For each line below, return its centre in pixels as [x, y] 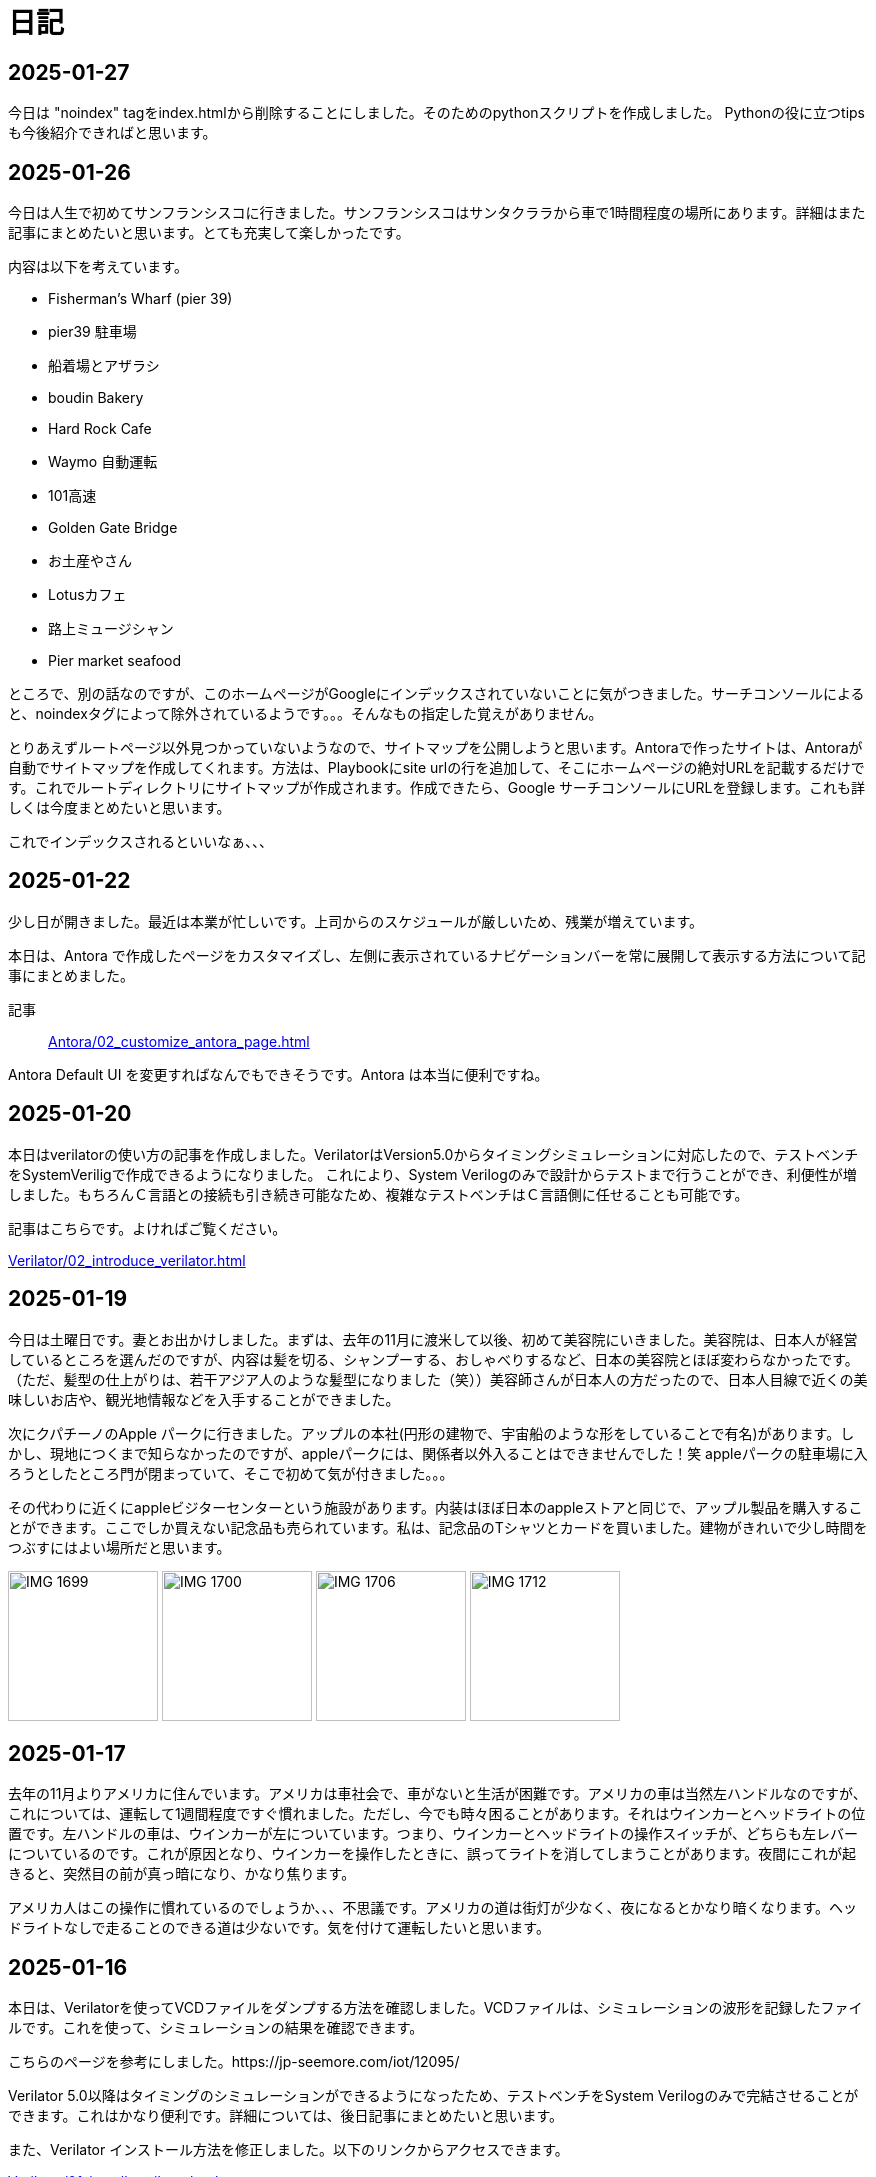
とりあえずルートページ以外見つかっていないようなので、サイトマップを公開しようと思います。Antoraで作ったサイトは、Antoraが [435, 748]
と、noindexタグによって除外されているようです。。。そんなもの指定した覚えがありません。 [305, 714]
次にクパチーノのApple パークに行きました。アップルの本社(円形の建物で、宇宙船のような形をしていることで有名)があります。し [431, 1433]
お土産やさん [90, 561]
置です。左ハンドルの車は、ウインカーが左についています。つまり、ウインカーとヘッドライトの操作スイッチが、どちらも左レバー [433, 1834]
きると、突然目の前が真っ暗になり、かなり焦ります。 [182, 1874]
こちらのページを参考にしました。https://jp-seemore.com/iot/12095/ [234, 2062]
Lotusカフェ [87, 595]
